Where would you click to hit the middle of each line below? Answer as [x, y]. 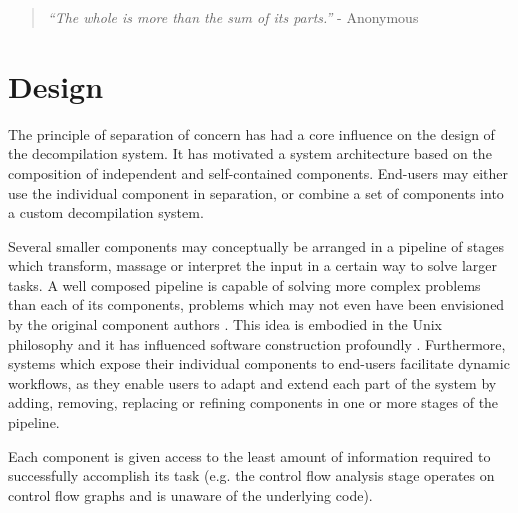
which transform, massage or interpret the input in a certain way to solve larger [253, 265]
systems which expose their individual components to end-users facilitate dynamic [259, 363]
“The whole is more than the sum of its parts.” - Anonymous [233, 17]
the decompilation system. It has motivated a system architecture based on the [250, 153]
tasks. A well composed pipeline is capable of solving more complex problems [244, 284]
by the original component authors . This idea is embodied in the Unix [225, 324]
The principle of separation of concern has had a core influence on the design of [251, 133]
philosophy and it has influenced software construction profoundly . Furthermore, [257, 343]
